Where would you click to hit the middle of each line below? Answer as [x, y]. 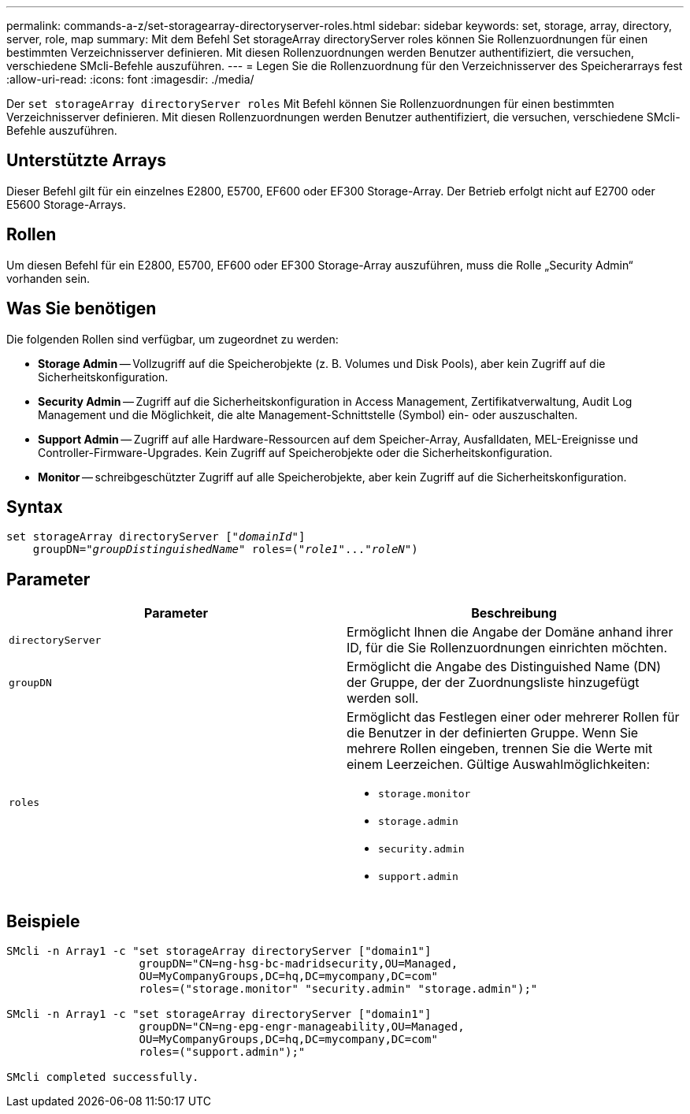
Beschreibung [514, 613]
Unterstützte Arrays [87, 161]
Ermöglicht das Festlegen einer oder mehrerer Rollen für [513, 717]
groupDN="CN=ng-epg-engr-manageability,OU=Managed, [302, 1027]
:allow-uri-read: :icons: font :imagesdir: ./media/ [130, 79]
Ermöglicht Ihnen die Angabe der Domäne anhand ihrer [510, 632]
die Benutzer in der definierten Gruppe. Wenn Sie [493, 733]
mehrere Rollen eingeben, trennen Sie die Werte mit [500, 749]
